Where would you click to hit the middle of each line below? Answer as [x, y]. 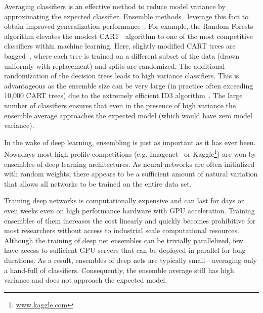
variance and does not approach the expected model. [86, 280]
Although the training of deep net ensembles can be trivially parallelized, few [124, 240]
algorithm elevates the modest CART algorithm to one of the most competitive [129, 36]
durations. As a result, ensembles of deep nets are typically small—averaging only [131, 260]
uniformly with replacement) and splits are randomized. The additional [115, 65]
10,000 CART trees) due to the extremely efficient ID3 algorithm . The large [123, 95]
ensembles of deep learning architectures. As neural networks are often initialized [129, 164]
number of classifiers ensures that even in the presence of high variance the [120, 105]
